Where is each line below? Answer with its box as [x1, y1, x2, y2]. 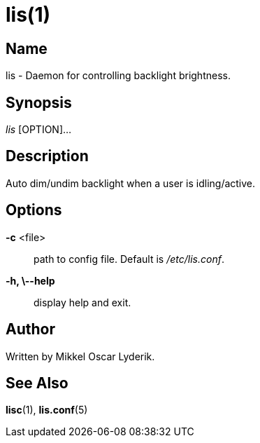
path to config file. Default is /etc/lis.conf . [34, 252, 224, 265]
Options [6, 201, 62, 219]
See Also [6, 374, 68, 392]
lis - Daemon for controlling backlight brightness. [6, 69, 231, 82]
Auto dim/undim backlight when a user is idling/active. [6, 177, 256, 189]
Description [6, 147, 89, 165]
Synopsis [6, 93, 72, 111]
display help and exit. [34, 296, 131, 308]
